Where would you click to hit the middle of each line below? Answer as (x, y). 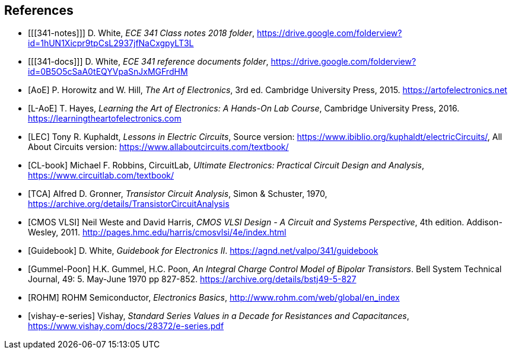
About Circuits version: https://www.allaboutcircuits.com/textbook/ (158, 147)
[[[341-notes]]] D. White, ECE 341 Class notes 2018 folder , (141, 33)
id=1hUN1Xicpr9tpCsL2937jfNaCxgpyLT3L (111, 43)
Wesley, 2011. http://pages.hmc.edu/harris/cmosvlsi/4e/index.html (157, 232)
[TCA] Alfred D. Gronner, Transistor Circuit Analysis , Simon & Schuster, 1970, (178, 194)
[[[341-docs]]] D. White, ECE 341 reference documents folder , (148, 62)
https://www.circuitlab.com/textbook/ (101, 176)
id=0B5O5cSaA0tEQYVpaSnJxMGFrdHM (108, 72)
